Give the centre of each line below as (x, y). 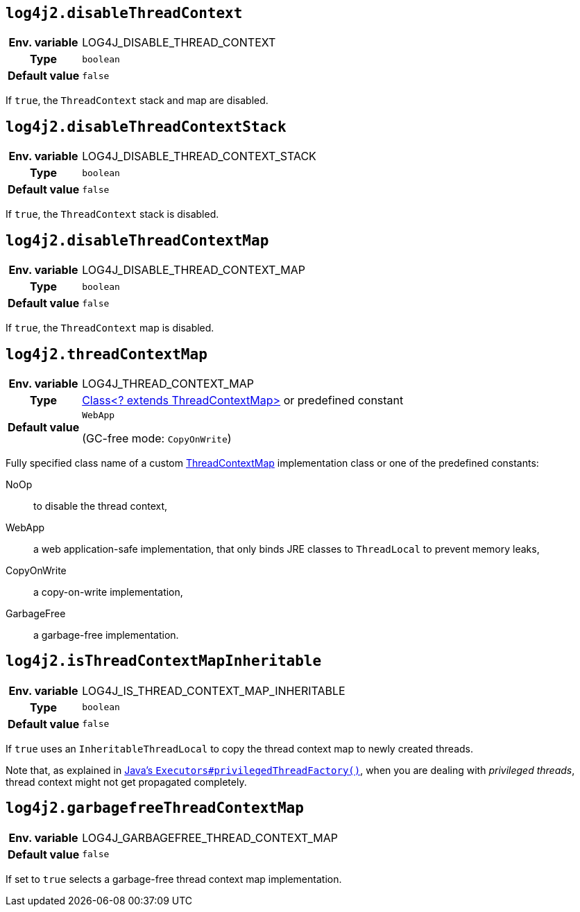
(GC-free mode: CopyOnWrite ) (157, 438)
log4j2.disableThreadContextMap (137, 240)
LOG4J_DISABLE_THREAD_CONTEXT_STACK (199, 156)
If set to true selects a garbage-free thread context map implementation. (174, 879)
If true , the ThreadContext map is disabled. (110, 328)
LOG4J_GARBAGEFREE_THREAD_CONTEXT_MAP (210, 837)
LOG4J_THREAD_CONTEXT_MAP (168, 383)
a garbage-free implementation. (106, 635)
